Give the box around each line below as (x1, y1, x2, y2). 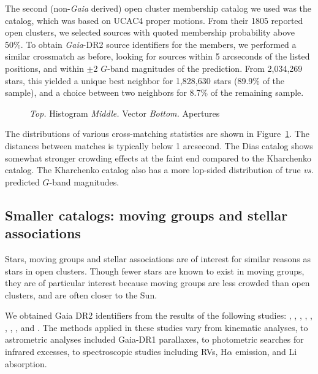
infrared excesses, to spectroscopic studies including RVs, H (5, 345, 227, 358)
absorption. (5, 357, 47, 370)
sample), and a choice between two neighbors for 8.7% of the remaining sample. (5, 86, 304, 99)
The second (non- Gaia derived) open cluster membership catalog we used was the (5, 2, 312, 14)
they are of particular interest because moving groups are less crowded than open (5, 276, 310, 289)
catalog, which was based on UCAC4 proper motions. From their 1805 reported (5, 14, 303, 26)
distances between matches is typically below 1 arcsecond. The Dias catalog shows (5, 139, 313, 152)
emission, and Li (235, 345, 297, 358)
